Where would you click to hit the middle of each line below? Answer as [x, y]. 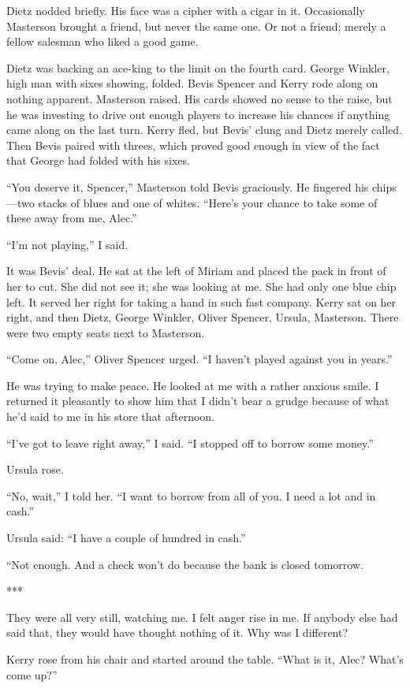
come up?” [32, 674]
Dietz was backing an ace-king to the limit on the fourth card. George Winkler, [198, 67]
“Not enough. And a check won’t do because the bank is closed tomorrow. [185, 564]
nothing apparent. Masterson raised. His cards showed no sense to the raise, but [199, 98]
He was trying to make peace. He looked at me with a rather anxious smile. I [193, 385]
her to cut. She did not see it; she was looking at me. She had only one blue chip [201, 286]
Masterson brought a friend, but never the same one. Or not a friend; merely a [196, 26]
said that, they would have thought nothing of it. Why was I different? [177, 632]
